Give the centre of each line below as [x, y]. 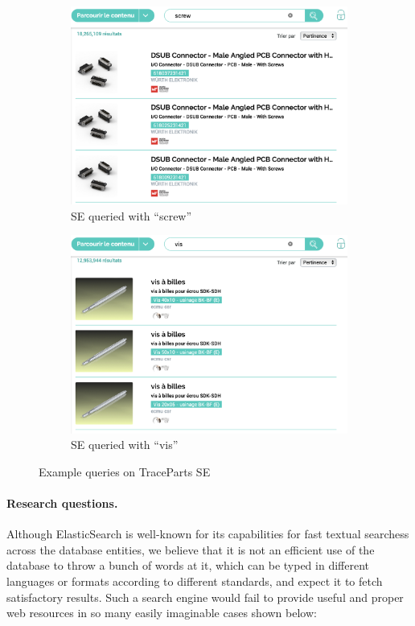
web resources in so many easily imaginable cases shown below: [162, 613]
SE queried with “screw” [131, 215]
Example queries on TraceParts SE [125, 471]
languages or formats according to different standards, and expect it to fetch [195, 581]
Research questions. [62, 503]
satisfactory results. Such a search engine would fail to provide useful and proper [205, 597]
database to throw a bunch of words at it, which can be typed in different [188, 565]
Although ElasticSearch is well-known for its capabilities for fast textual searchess [208, 534]
